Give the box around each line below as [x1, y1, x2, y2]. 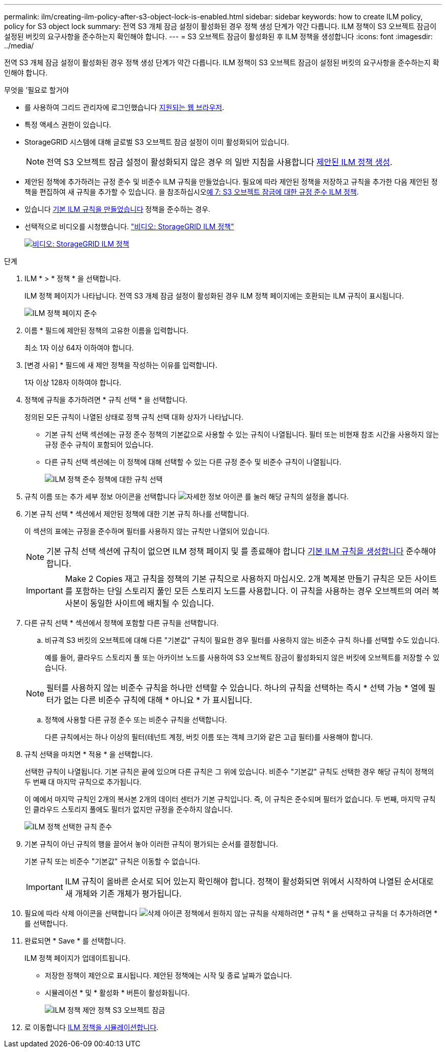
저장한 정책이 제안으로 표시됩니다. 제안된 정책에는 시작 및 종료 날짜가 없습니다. [45, 971, 292, 980]
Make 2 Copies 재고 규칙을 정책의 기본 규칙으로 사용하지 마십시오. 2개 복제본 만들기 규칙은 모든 [65, 574, 412, 584]
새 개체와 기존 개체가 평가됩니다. [65, 888, 182, 899]
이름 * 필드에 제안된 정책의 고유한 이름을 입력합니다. [24, 326, 188, 335]
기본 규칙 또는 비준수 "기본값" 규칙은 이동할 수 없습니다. [24, 857, 200, 866]
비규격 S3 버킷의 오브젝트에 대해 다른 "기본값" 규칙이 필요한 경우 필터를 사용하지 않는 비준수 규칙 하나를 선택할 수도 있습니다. [45, 636, 440, 644]
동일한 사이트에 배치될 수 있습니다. [90, 598, 214, 608]
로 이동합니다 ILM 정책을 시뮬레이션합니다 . [24, 1023, 159, 1032]
